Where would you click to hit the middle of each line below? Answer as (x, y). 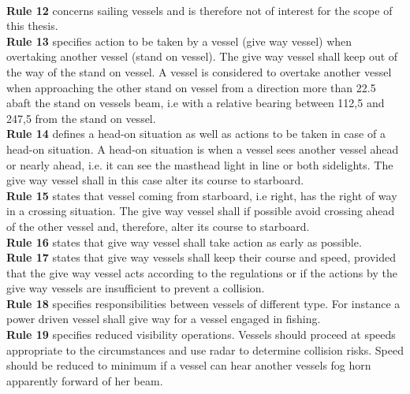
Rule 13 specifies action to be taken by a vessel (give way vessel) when (179, 41)
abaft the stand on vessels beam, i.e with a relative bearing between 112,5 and (196, 103)
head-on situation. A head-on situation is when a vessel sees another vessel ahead (203, 149)
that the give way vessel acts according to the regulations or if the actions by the (202, 272)
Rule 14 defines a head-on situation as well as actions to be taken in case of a (196, 134)
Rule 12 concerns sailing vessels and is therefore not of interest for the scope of (199, 10)
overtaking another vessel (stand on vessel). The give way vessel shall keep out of (202, 56)
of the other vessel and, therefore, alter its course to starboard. (158, 226)
